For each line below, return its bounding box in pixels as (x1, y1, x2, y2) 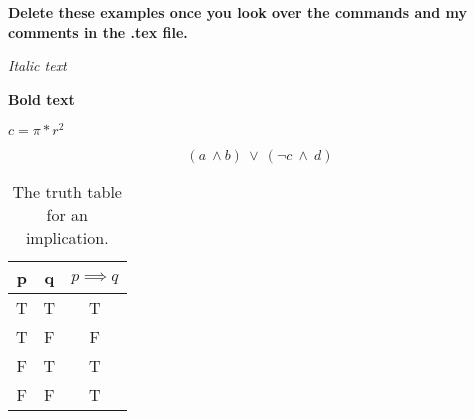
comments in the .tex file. (8, 21, 188, 42)
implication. (25, 226, 109, 250)
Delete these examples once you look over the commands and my (8, 2, 468, 22)
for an (46, 203, 88, 227)
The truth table (12, 180, 122, 204)
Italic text (8, 55, 67, 76)
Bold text (8, 88, 75, 109)
